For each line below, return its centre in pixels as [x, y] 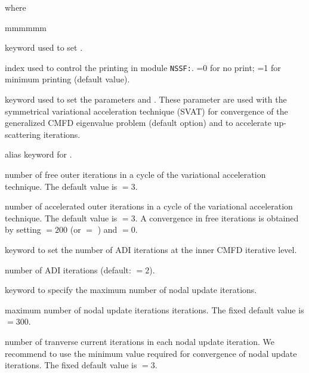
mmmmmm [26, 27]
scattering [23, 134]
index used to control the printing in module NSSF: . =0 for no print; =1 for [143, 67]
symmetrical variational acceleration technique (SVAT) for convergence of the [146, 111]
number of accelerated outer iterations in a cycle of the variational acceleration [149, 206]
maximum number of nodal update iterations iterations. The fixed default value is [154, 309]
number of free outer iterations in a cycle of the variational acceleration [135, 174]
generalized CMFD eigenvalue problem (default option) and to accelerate [138, 123]
